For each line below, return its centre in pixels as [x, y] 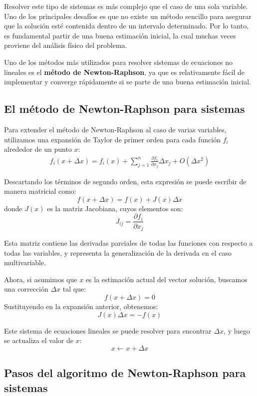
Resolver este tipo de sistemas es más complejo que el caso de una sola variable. [126, 6]
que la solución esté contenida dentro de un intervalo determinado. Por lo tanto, [127, 26]
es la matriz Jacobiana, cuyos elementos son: [115, 208]
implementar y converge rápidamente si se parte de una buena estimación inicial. [128, 82]
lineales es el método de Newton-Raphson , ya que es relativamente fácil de [124, 72]
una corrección [26, 289]
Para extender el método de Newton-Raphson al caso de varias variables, [115, 129]
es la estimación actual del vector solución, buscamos [166, 279]
